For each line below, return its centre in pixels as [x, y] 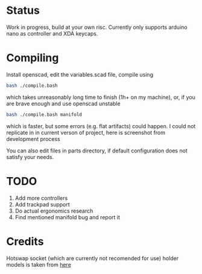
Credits [25, 241]
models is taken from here [39, 264]
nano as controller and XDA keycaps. [52, 33]
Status [23, 11]
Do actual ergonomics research [54, 211]
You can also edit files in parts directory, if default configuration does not [97, 151]
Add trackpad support [43, 204]
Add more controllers [41, 198]
